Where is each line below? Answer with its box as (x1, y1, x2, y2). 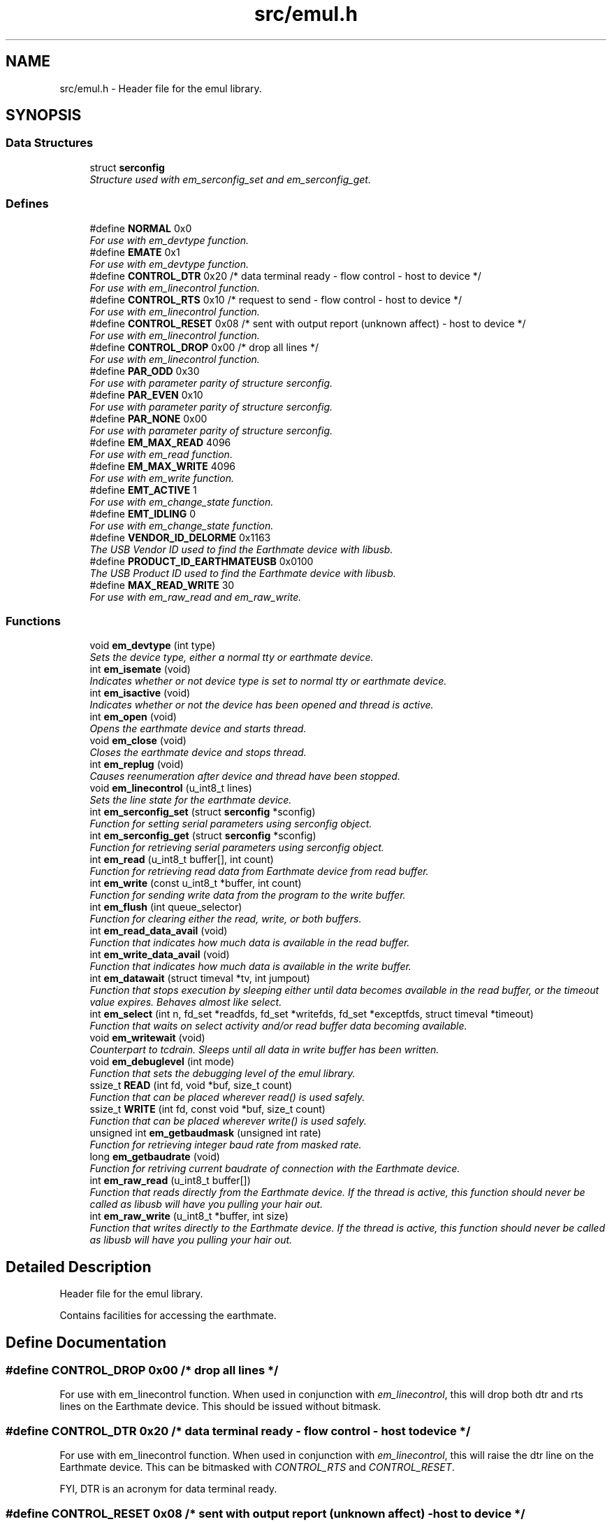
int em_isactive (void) (89, 687, 191, 699)
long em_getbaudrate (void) (89, 1151, 220, 1163)
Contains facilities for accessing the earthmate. (59, 1309, 277, 1322)
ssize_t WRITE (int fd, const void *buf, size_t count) (89, 1103, 326, 1116)
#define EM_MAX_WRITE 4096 (89, 460, 236, 472)
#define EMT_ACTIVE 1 (89, 483, 197, 496)
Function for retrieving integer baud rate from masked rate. (89, 1139, 362, 1151)
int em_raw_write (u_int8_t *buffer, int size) (89, 1210, 289, 1223)
